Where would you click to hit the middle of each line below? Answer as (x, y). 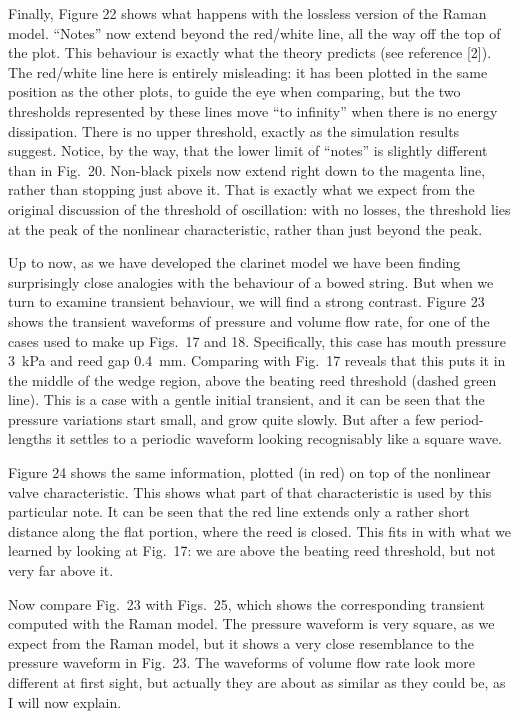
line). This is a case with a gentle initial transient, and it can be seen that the (246, 399)
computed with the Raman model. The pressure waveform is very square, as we (251, 623)
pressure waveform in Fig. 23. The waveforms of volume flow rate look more (241, 662)
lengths (30, 438)
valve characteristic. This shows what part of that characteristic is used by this (250, 491)
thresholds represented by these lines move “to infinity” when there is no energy (253, 110)
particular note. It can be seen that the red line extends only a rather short (239, 511)
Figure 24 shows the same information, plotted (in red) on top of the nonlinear (249, 472)
